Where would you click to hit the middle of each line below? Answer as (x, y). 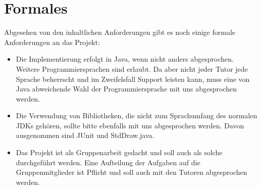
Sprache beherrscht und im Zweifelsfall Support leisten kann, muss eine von (133, 79)
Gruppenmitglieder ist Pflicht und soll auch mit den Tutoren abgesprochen (132, 172)
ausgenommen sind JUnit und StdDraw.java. (85, 135)
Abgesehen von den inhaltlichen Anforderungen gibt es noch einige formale (120, 32)
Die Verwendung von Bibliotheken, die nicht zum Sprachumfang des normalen (137, 115)
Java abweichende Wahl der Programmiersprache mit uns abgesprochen (126, 89)
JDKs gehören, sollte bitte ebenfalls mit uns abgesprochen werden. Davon (130, 125)
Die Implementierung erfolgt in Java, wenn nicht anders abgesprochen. (125, 59)
